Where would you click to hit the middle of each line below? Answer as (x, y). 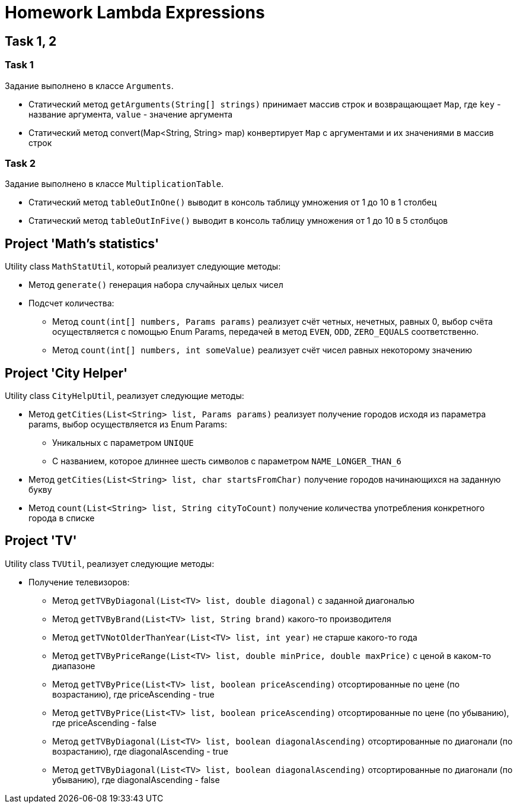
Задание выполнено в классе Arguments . (89, 85)
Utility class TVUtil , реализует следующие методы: (110, 563)
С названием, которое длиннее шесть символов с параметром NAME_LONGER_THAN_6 (227, 461)
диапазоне (74, 666)
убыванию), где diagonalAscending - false (136, 780)
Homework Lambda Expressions (135, 12)
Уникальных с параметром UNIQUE (123, 442)
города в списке (62, 518)
